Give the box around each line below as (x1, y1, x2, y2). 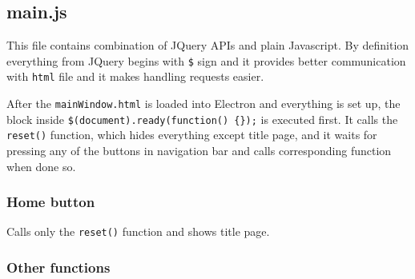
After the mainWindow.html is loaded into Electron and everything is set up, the (6, 95, 401, 112)
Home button (6, 192, 95, 212)
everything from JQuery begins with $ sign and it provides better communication (6, 52, 406, 69)
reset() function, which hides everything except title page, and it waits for (6, 126, 377, 143)
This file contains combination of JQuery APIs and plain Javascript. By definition (6, 37, 409, 54)
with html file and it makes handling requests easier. (6, 68, 264, 85)
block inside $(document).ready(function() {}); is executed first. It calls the (6, 110, 398, 127)
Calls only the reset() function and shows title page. (6, 223, 270, 240)
